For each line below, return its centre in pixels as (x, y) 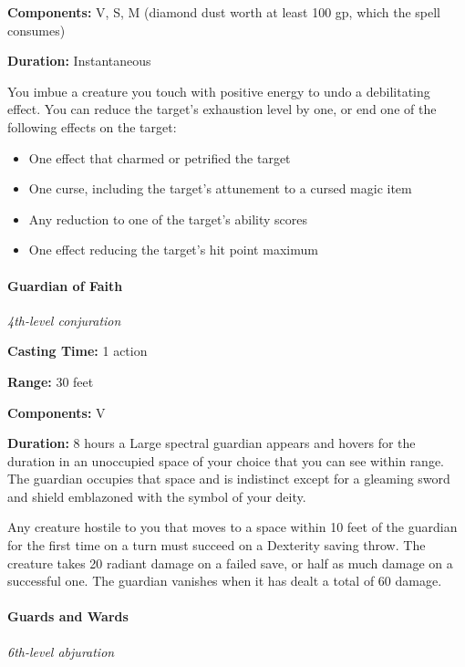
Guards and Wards (68, 616)
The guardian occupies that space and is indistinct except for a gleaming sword (229, 479)
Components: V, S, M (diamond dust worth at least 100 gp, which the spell (224, 12)
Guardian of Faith (65, 285)
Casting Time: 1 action (77, 351)
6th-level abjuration (61, 651)
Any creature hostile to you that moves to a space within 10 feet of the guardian (232, 527)
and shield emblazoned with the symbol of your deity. (157, 496)
